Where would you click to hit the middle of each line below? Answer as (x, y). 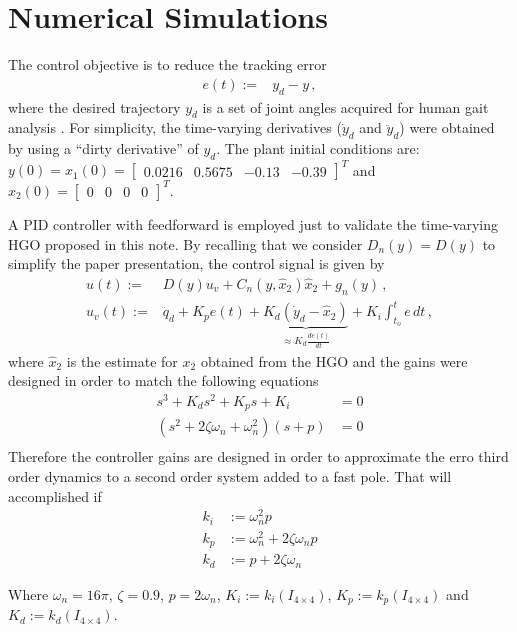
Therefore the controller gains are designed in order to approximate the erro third (258, 456)
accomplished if (55, 495)
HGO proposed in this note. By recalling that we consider (185, 243)
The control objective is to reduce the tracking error (167, 64)
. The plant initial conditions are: (318, 148)
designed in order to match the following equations (163, 380)
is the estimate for (122, 360)
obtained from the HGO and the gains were (334, 360)
